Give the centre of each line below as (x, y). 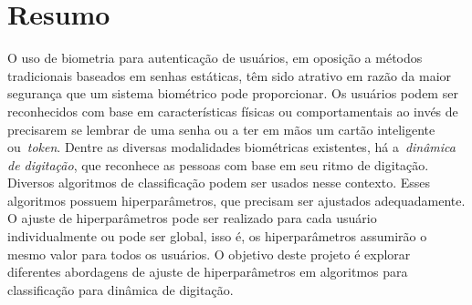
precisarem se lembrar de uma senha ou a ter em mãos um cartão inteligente (221, 129)
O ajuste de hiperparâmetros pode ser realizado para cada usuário (192, 218)
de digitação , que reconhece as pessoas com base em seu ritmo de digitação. (218, 164)
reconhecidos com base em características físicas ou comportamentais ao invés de (233, 111)
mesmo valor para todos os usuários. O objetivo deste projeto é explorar (209, 254)
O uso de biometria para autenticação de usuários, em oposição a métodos (215, 58)
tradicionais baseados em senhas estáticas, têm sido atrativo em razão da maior (230, 75)
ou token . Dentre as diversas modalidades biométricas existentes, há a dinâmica (231, 147)
